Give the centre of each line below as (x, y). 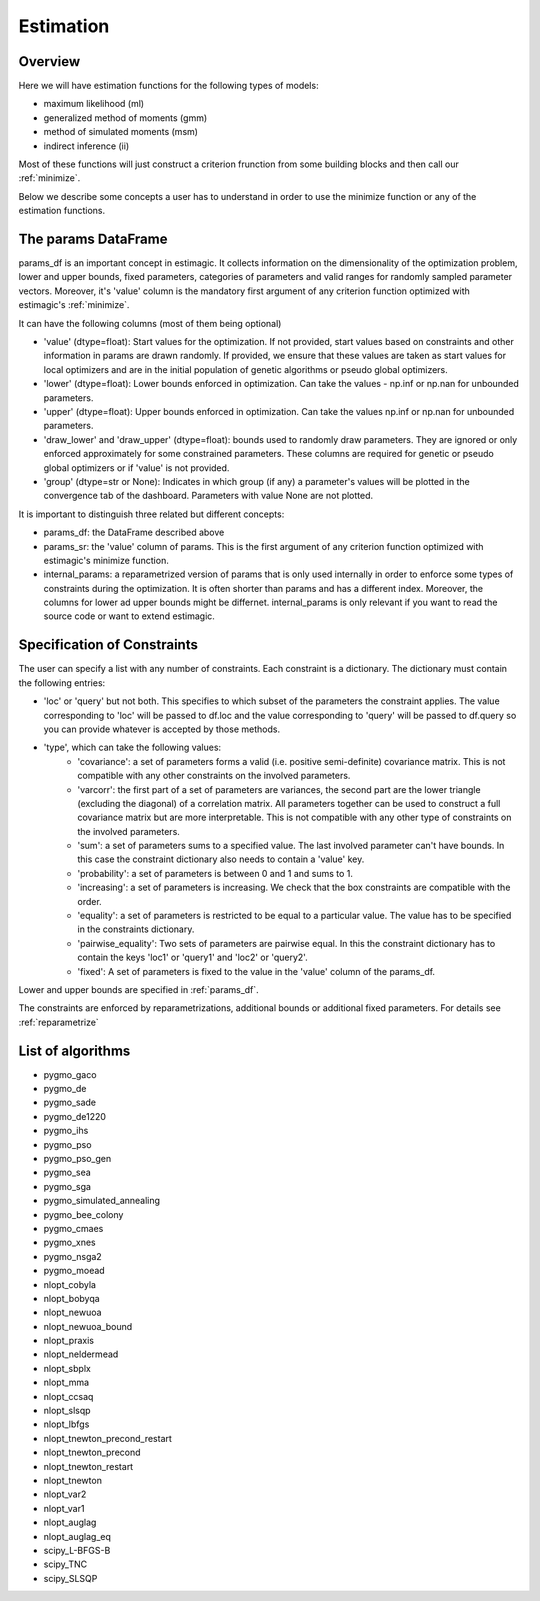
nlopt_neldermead (81, 1354)
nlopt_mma (66, 1382)
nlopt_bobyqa (71, 1298)
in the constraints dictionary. (136, 929)
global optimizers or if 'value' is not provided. (136, 467)
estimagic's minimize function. (106, 560)
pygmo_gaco (70, 1074)
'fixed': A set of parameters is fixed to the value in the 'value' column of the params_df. (256, 971)
